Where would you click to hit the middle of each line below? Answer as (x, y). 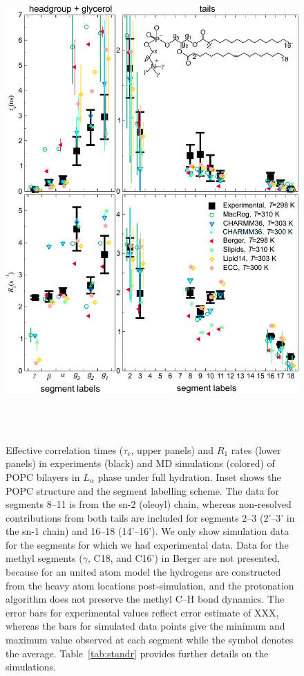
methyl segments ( (44, 558)
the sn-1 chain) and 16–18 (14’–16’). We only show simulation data (148, 531)
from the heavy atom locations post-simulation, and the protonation (150, 585)
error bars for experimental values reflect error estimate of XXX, (142, 612)
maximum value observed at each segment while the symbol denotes (150, 640)
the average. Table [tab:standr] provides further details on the (137, 653)
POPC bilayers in (43, 476)
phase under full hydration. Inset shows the (189, 476)
